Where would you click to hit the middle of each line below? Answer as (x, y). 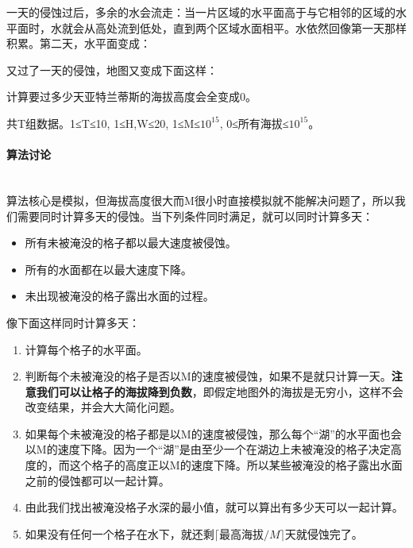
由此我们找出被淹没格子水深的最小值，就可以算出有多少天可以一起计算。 (214, 507)
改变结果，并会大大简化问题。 (103, 407)
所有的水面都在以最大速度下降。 (108, 269)
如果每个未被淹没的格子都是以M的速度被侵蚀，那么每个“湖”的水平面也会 (213, 433)
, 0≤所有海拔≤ (254, 123)
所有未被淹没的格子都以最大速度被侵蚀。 (131, 243)
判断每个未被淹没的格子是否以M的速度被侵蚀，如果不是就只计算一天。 (208, 376)
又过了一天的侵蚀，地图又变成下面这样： (112, 69)
